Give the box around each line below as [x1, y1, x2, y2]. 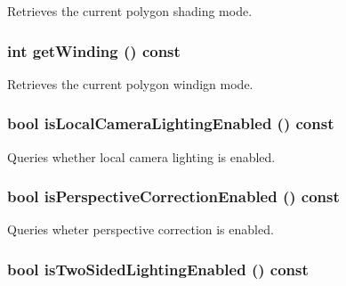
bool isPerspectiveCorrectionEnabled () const [7, 185, 340, 208]
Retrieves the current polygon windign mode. [7, 74, 253, 93]
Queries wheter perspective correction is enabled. [7, 220, 274, 239]
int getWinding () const [7, 39, 181, 61]
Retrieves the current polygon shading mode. [7, 2, 253, 20]
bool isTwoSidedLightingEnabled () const [7, 257, 309, 280]
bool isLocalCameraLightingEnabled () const [7, 112, 334, 135]
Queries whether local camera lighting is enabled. [7, 147, 276, 166]
